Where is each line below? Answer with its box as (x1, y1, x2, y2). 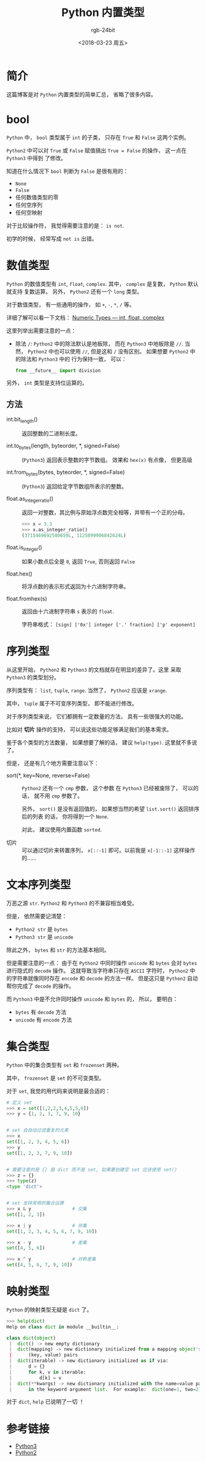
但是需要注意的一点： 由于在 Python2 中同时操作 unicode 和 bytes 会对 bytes (6, 959, 197, 966)
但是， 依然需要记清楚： (6, 912, 67, 920)
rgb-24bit (91, 26, 115, 34)
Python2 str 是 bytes (15, 925, 69, 933)
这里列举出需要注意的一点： (6, 326, 77, 334)
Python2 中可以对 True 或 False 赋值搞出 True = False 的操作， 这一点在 (6, 147, 187, 154)
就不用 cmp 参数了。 (33, 792, 83, 799)
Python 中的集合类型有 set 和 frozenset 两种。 (6, 1061, 123, 1068)
